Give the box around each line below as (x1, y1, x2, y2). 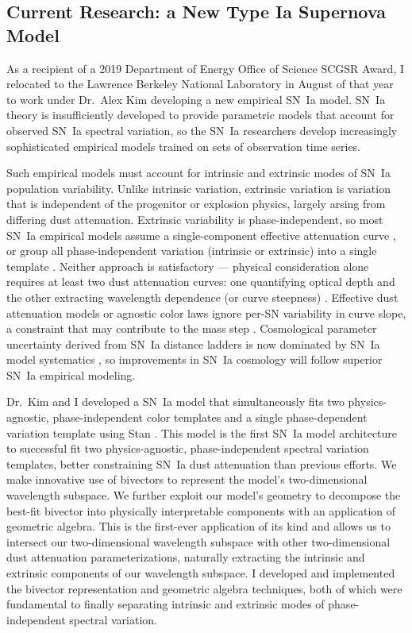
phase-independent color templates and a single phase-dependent (52, 409, 368, 426)
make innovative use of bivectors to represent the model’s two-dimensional (6, 471, 368, 488)
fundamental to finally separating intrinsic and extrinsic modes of (6, 596, 325, 612)
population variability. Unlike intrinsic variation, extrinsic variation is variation (6, 179, 391, 196)
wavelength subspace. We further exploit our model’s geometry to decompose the (6, 487, 401, 504)
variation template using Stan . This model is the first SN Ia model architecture (6, 424, 398, 441)
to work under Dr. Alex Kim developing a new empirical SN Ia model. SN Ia (6, 91, 386, 107)
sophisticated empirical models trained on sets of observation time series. (6, 137, 361, 154)
